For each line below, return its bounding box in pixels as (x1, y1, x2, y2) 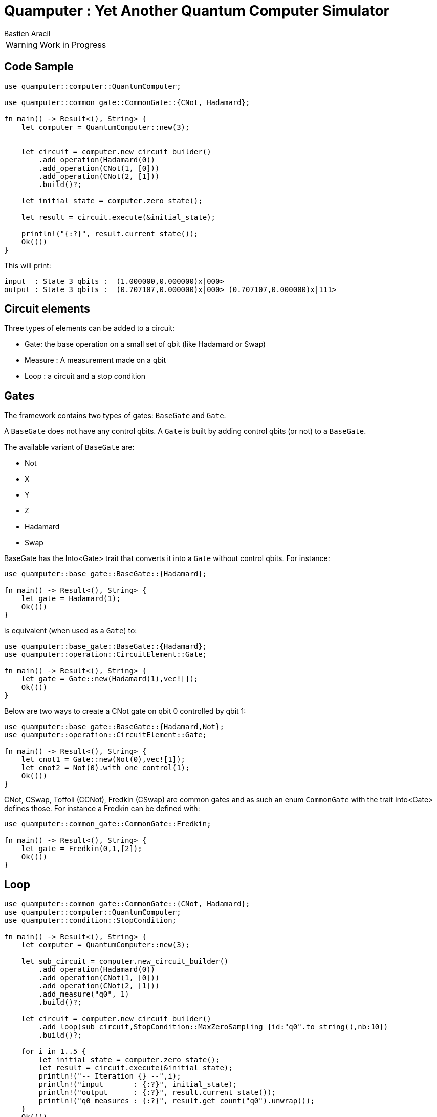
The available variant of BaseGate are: (4, 443, 135, 452)
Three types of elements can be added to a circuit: (4, 324, 174, 333)
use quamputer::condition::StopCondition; (4, 916, 177, 925)
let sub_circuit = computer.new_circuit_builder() (21, 957, 229, 966)
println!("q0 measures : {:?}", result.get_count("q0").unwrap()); (38, 1097, 315, 1105)
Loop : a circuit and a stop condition (25, 371, 146, 381)
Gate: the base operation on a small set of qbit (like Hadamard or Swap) (25, 340, 266, 349)
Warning (6, 39, 38, 50)
